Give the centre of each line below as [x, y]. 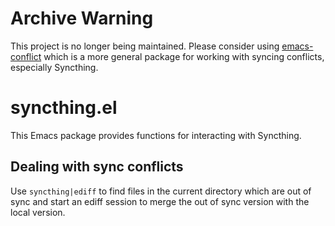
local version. [38, 212]
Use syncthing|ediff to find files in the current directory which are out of [161, 191]
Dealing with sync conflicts [97, 167]
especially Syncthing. [54, 67]
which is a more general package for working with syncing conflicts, [184, 56]
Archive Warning [82, 18]
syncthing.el [64, 108]
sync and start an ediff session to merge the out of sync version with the [160, 201]
